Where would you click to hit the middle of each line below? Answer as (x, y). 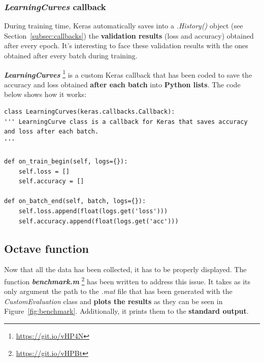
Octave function (47, 248)
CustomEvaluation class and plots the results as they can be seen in (113, 301)
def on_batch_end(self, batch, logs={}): (75, 201)
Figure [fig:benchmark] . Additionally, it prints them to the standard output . (126, 311)
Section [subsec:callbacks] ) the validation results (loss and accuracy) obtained (129, 35)
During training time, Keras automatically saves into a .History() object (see (124, 26)
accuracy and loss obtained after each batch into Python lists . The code (122, 84)
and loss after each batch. (52, 132)
